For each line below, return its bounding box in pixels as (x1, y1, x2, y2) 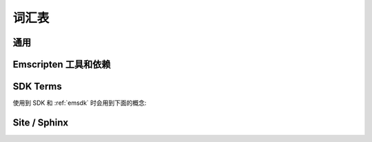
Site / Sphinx (12, 116, 69, 128)
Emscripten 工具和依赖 (12, 59, 111, 70)
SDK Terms (12, 81, 62, 92)
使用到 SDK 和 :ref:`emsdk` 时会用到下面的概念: (12, 99, 147, 107)
